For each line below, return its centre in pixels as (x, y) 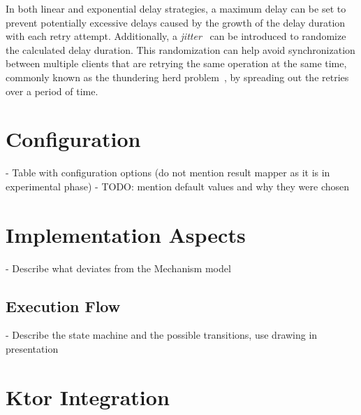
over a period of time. (52, 91)
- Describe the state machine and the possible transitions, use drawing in (162, 335)
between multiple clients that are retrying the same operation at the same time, (176, 63)
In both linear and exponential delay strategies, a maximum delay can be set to (176, 8)
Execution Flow (63, 305)
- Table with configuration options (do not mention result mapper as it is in (168, 173)
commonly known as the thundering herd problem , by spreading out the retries (177, 77)
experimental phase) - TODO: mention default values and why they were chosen (178, 186)
